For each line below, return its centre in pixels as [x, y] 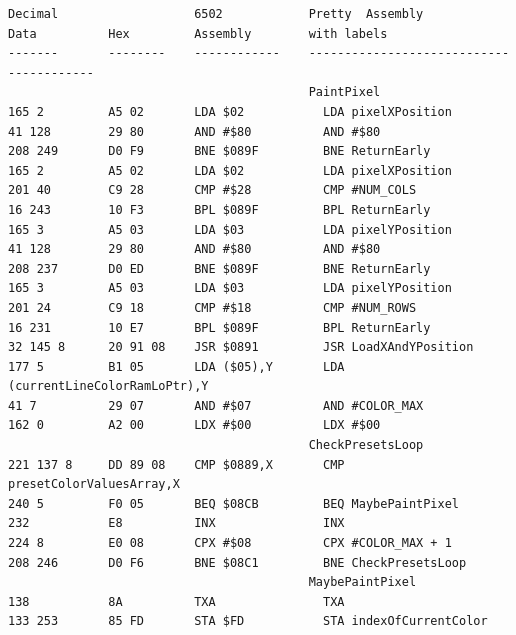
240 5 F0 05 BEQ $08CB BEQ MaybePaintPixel [234, 503]
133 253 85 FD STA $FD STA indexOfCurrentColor [248, 621]
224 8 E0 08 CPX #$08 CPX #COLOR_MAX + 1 [230, 543]
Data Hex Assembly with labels [198, 33]
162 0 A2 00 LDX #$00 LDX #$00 [194, 425]
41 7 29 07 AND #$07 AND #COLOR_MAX [216, 405]
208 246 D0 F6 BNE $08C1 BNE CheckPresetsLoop [237, 562]
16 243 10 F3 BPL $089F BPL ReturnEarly [219, 209]
